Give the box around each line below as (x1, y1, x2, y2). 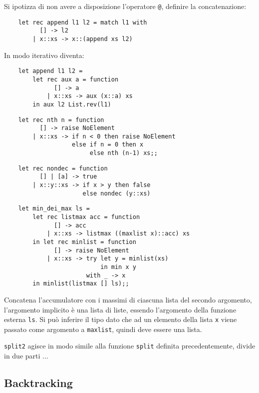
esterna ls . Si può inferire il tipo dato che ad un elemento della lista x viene (4, 314, 237, 324)
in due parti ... (4, 350, 48, 361)
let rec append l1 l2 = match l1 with (18, 18, 147, 26)
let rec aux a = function (32, 75, 119, 83)
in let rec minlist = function (32, 238, 136, 246)
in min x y (100, 263, 136, 270)
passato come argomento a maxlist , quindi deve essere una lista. (4, 323, 202, 334)
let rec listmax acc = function (32, 213, 140, 221)
